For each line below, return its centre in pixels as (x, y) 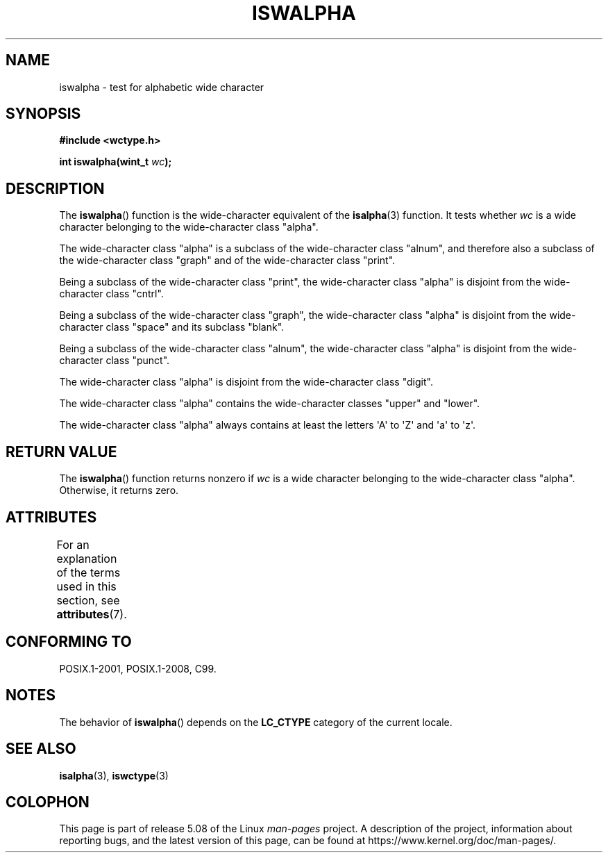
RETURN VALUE (61, 452)
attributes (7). (92, 614)
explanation (87, 558)
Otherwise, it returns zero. (119, 490)
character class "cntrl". (111, 294)
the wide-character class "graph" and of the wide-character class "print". (227, 261)
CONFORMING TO (69, 642)
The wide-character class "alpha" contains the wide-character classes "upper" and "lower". (270, 404)
